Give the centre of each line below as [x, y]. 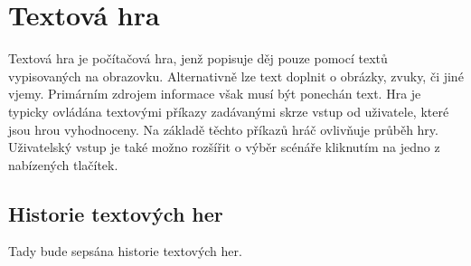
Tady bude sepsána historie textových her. [125, 251]
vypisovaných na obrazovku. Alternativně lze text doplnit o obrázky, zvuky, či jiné [236, 76]
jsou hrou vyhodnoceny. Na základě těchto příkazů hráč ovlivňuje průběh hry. [223, 129]
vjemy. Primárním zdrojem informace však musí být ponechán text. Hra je [215, 94]
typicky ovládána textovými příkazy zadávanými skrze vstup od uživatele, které [229, 111]
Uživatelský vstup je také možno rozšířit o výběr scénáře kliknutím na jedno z [224, 147]
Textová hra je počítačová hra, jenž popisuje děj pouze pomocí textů [198, 58]
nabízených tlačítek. [63, 164]
